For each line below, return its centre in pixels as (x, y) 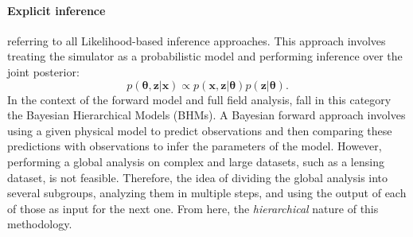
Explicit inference (56, 10)
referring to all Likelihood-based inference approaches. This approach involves (197, 40)
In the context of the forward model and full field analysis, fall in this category (199, 99)
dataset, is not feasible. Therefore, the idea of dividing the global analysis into (198, 177)
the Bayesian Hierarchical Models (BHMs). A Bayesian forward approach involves (206, 115)
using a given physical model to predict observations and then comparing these (200, 130)
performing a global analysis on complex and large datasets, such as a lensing (196, 161)
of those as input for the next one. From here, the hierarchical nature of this (193, 208)
